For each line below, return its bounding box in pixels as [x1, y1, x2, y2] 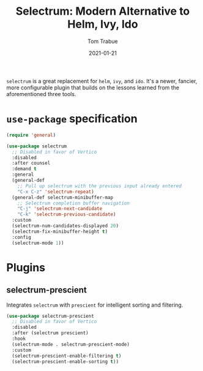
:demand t [12, 166, 37, 172]
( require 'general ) [6, 132, 56, 138]
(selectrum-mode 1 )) [12, 240, 64, 246]
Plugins [6, 260, 46, 274]
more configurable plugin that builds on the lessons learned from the [6, 84, 179, 91]
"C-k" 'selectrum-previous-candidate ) [17, 211, 116, 218]
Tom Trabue [87, 37, 118, 45]
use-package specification [6, 112, 138, 126]
